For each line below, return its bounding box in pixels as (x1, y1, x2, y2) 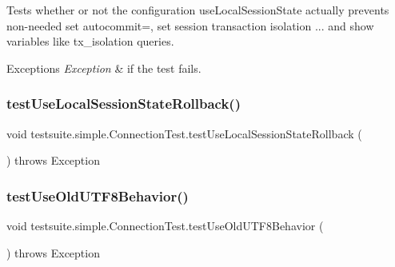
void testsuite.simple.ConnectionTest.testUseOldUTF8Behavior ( (6, 217, 324, 233)
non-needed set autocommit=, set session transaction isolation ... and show (6, 17, 374, 34)
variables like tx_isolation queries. (6, 33, 174, 50)
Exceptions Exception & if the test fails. (6, 59, 201, 76)
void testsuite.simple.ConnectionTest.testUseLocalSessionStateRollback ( (6, 125, 362, 141)
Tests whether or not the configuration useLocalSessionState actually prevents (6, 2, 389, 18)
